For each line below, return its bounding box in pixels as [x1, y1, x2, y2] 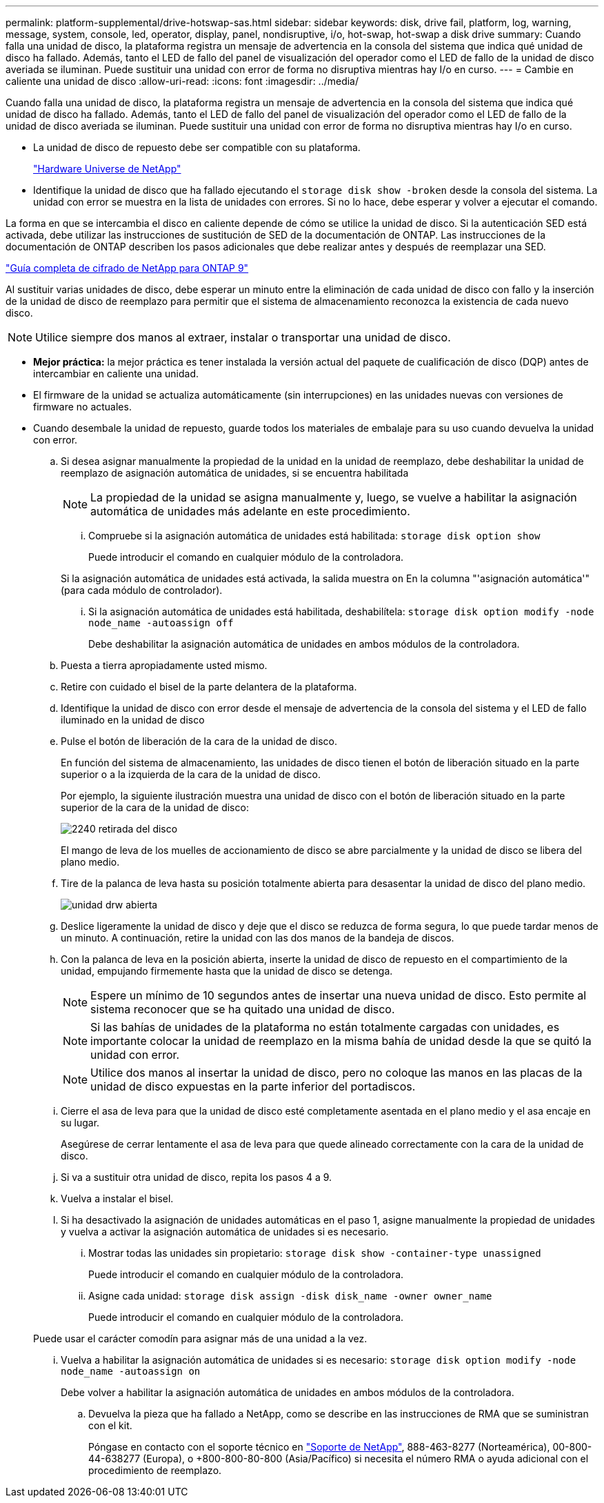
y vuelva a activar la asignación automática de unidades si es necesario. [61, 1226, 389, 1237]
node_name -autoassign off [88, 617, 234, 628]
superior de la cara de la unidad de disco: [61, 802, 249, 813]
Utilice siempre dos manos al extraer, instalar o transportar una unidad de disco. [35, 330, 451, 344]
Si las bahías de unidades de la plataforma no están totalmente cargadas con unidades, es [90, 1020, 560, 1034]
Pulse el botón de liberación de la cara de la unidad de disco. [61, 735, 338, 747]
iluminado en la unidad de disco [61, 714, 205, 726]
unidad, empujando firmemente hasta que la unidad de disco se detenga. [61, 965, 393, 977]
